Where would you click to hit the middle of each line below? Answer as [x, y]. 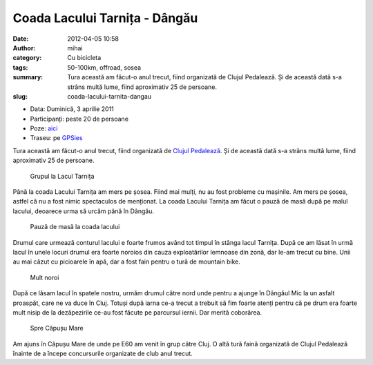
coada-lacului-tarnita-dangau [109, 96]
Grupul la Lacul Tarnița [62, 176]
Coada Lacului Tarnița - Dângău [105, 18]
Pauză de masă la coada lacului [75, 227]
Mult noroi [45, 277]
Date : [21, 39]
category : [27, 58]
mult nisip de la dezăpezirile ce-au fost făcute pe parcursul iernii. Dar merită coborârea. [137, 312]
